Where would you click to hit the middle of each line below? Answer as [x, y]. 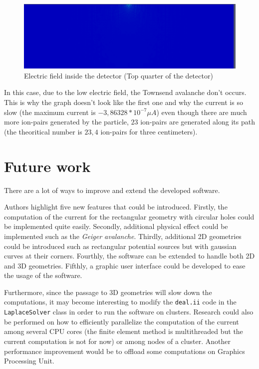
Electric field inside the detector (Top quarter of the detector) [119, 75]
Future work [47, 166]
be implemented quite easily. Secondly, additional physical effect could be [116, 226]
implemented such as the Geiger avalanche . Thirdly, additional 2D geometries [123, 236]
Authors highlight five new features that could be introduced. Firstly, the [116, 207]
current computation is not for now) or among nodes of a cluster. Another [117, 341]
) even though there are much [202, 112]
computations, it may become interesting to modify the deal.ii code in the [120, 302]
